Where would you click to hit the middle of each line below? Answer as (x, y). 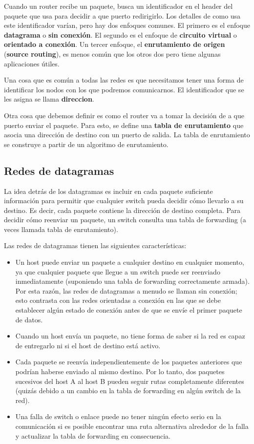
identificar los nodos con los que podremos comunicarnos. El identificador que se (124, 89)
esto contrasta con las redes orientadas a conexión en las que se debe (118, 300)
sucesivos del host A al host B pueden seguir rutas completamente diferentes (130, 381)
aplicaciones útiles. (32, 63)
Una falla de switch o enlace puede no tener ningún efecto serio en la (118, 416)
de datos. (29, 319)
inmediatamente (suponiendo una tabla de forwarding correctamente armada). (132, 281)
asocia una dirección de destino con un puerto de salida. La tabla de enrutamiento (127, 135)
